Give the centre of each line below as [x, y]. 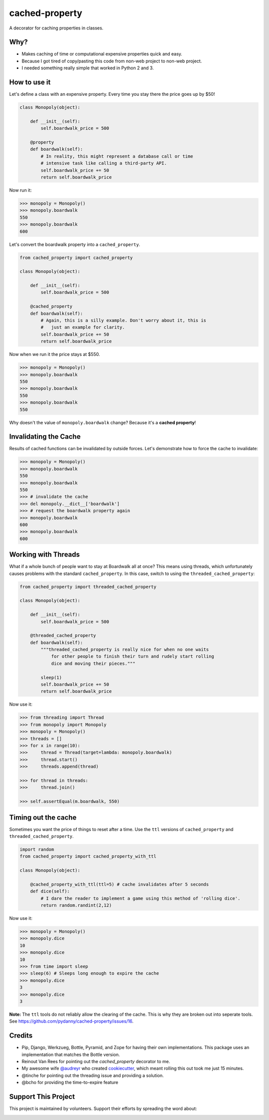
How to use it [30, 82]
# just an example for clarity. [83, 327]
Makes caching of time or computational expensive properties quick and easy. [102, 54]
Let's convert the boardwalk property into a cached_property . [75, 244]
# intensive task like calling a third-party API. [104, 163]
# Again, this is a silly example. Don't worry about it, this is [124, 320]
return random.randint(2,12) [76, 905]
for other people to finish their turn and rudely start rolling [133, 657]
